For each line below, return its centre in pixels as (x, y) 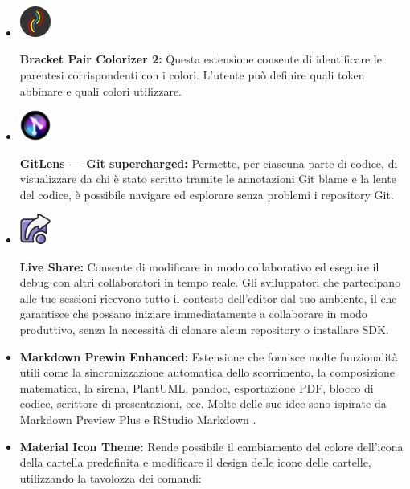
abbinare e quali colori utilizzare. (100, 90)
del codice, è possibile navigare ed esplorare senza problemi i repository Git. (207, 194)
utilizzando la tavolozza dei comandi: (111, 477)
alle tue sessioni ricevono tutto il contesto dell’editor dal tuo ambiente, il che (208, 297)
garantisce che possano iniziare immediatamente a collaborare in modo (193, 314)
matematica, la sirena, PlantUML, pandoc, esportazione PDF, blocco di (197, 387)
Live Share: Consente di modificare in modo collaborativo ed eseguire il (199, 266)
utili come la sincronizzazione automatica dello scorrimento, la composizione (207, 372)
